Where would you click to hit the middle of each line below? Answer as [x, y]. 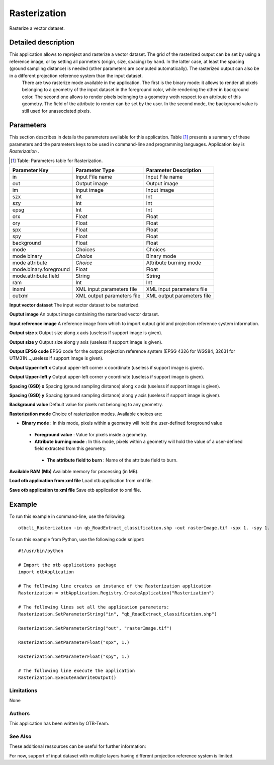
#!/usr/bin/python [41, 551]
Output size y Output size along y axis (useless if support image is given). [86, 342]
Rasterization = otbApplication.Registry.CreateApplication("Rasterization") [116, 593]
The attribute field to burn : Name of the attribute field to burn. [112, 460]
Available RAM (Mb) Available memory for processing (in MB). [74, 472]
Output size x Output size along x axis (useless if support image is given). [86, 333]
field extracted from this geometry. [70, 448]
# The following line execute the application [77, 670]
